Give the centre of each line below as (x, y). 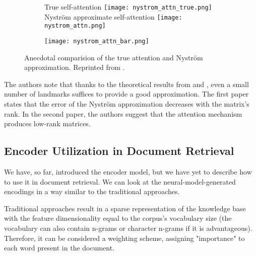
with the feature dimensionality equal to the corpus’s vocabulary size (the (118, 218)
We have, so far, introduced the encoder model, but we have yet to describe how (128, 171)
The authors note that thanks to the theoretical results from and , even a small (126, 84)
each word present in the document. (59, 248)
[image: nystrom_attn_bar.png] (97, 41)
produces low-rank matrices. (47, 123)
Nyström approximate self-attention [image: (113, 16)
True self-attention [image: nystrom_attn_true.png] (128, 7)
